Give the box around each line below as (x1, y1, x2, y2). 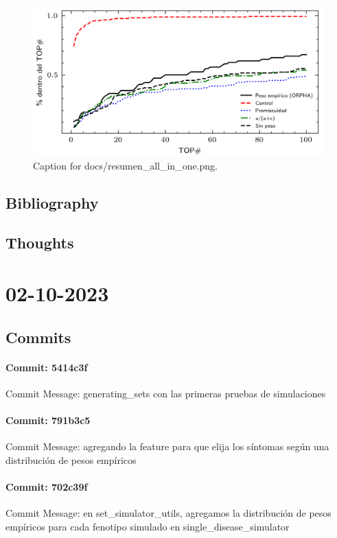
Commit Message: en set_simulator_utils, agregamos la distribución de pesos (5, 506, 332, 520)
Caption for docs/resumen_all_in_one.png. (33, 158, 218, 172)
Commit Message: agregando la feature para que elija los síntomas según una (5, 439, 329, 454)
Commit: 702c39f (5, 479, 88, 493)
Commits (5, 326, 71, 347)
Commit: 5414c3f (5, 360, 88, 374)
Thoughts (5, 232, 74, 253)
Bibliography (5, 191, 99, 213)
